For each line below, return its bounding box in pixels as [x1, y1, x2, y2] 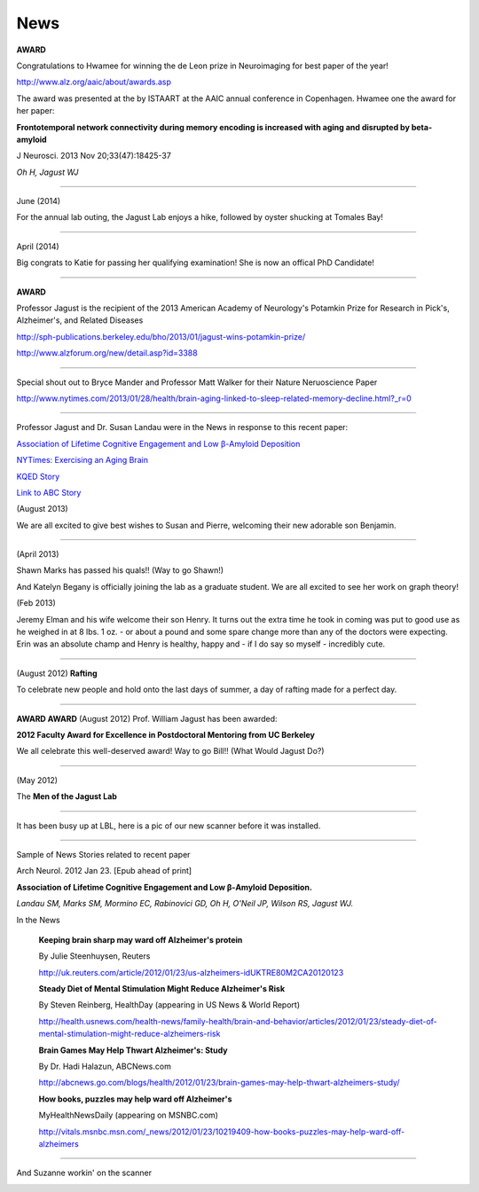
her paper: [16, 106, 55, 116]
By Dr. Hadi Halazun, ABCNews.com [38, 1061, 172, 1072]
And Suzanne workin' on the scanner [16, 1167, 153, 1179]
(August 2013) [16, 504, 68, 514]
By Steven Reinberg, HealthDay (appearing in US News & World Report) [38, 1000, 301, 1010]
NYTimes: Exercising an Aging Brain [16, 455, 148, 466]
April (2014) [16, 240, 59, 252]
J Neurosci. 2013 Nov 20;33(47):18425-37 [16, 151, 172, 161]
